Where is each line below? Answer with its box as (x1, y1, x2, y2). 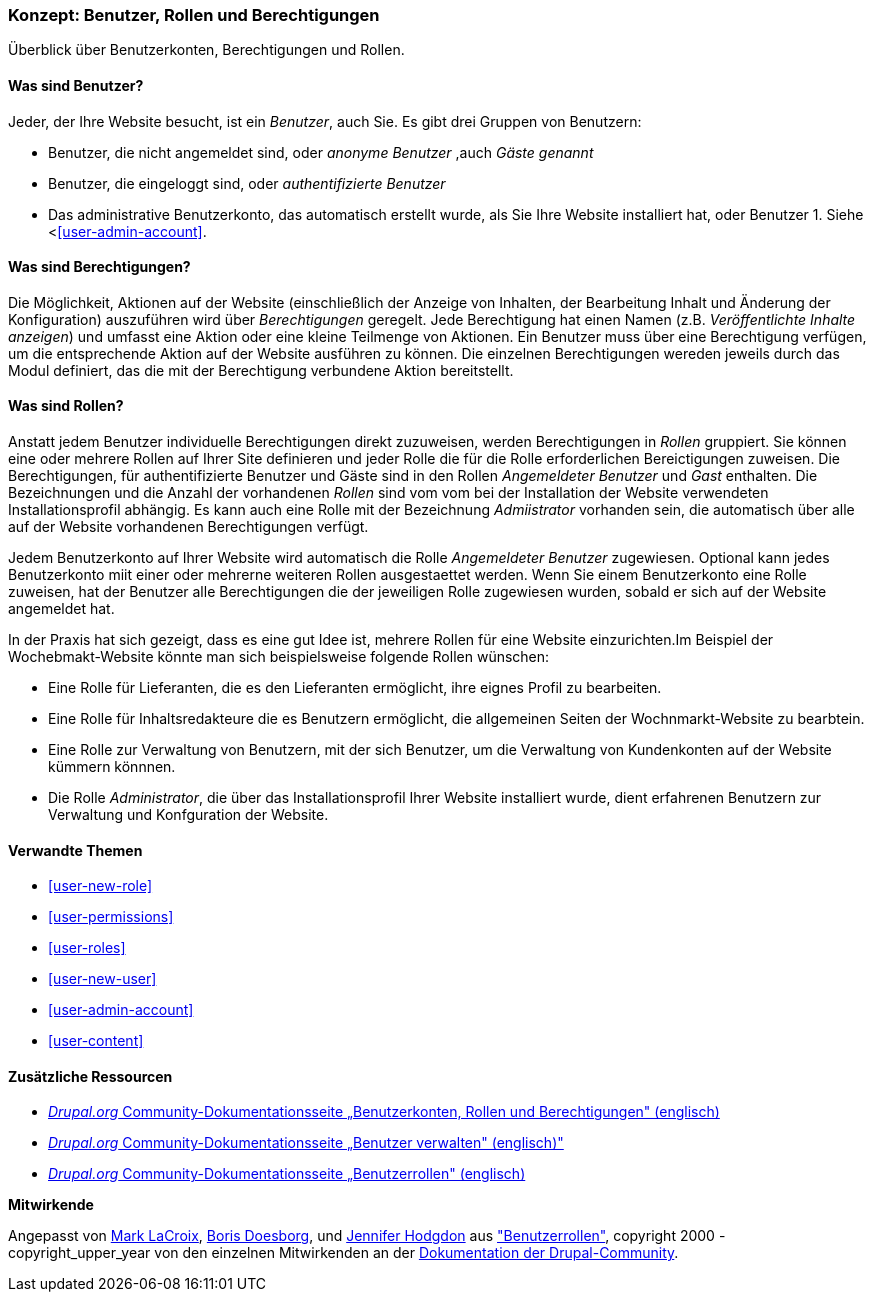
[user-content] (48, 1032, 144, 1050)
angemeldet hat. (8, 600, 115, 618)
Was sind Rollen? (8, 397, 124, 415)
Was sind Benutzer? (8, 76, 144, 94)
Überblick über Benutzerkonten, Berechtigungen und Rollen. (8, 41, 405, 59)
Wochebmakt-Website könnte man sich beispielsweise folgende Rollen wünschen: (8, 648, 550, 666)
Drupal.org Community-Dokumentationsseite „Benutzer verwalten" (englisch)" (48, 1134, 564, 1152)
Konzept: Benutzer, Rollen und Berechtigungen (8, 5, 380, 25)
